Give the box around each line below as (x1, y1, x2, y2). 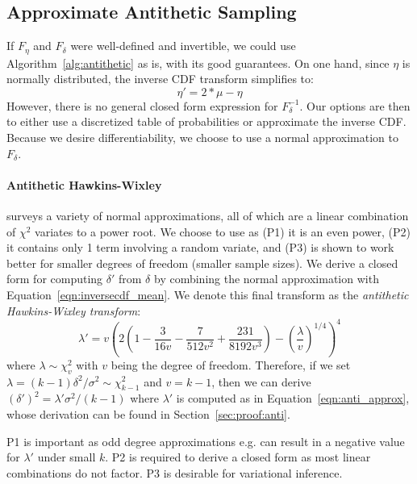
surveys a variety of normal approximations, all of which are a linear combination (6, 207, 409, 224)
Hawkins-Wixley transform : (6, 302, 141, 319)
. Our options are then (299, 97, 411, 114)
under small (37, 449, 96, 465)
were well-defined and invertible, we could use (70, 37, 296, 54)
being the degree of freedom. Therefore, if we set (111, 356, 351, 373)
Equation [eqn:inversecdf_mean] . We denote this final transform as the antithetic (6, 286, 409, 302)
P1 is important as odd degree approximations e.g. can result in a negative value (6, 432, 405, 449)
